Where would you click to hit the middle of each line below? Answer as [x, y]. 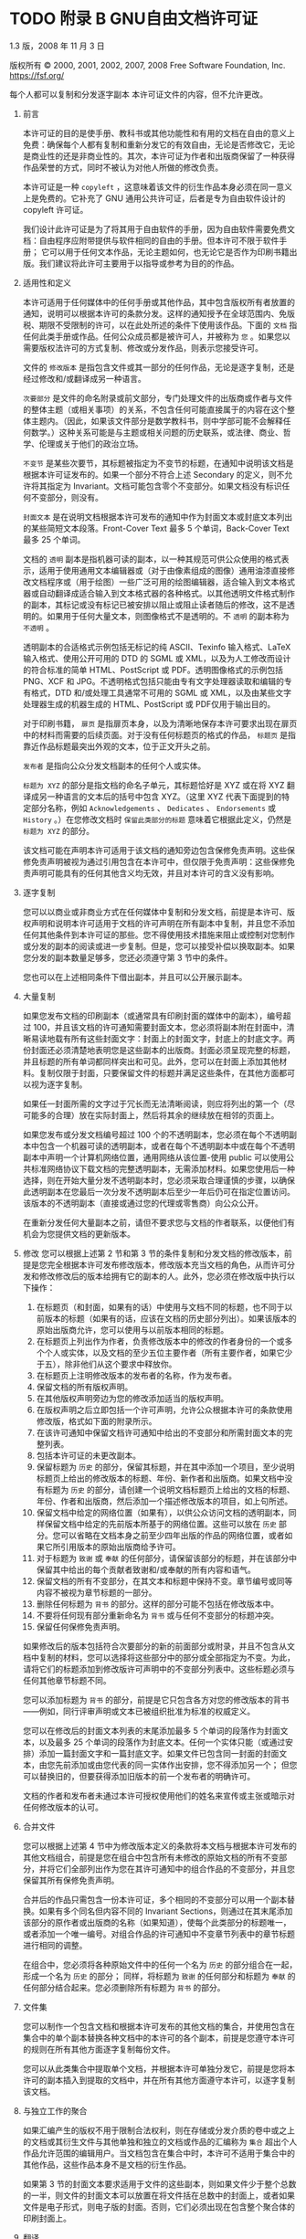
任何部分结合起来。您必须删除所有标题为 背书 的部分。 [124, 1987]
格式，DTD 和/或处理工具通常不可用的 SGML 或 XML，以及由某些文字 [161, 692]
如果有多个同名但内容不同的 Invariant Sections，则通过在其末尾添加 [166, 1911]
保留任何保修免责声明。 [80, 1626]
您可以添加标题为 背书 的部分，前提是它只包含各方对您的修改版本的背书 [156, 1699]
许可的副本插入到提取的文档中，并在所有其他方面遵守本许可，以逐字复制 [158, 2080]
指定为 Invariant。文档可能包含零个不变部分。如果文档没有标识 [164, 486]
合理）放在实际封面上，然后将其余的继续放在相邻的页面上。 [167, 1114]
